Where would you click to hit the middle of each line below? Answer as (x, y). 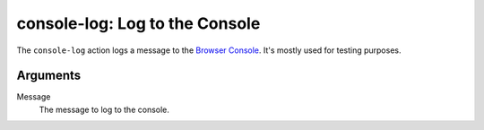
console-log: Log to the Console (138, 23)
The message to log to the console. (104, 109)
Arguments (49, 76)
